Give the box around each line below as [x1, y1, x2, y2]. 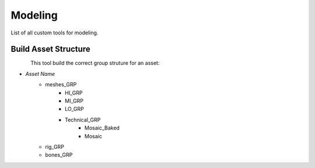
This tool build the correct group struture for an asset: [30, 60, 160, 66]
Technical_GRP [65, 116, 101, 123]
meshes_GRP [45, 81, 77, 88]
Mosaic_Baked [85, 124, 120, 131]
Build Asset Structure [10, 44, 90, 54]
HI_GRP [65, 89, 83, 96]
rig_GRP [45, 143, 64, 150]
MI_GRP [65, 97, 84, 104]
